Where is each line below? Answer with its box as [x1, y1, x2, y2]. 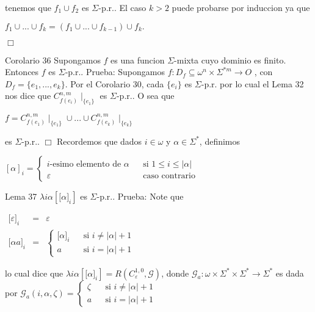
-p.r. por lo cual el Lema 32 [201, 77, 304, 90]
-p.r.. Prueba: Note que [96, 190, 184, 203]
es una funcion [110, 53, 165, 66]
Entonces [5, 65, 39, 78]
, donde [161, 266, 189, 279]
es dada [275, 266, 304, 279]
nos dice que [5, 89, 51, 102]
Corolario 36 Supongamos [5, 53, 101, 66]
